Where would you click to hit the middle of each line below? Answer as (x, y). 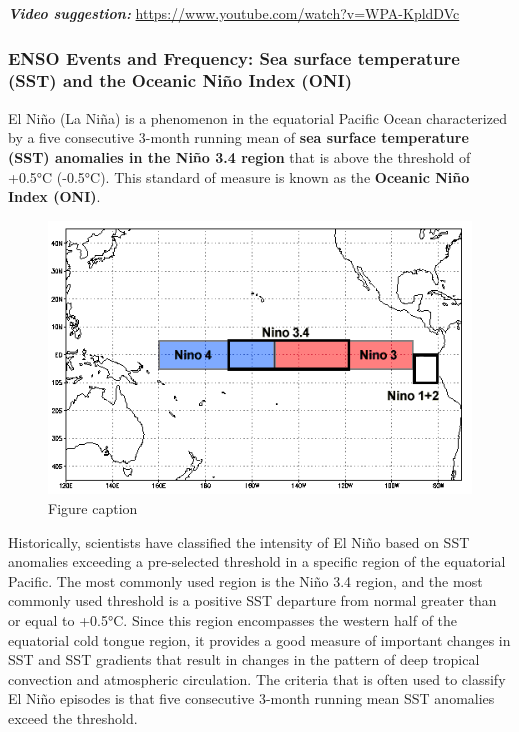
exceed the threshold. (73, 717)
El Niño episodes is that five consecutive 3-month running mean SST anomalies (251, 698)
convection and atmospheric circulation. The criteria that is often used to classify (257, 678)
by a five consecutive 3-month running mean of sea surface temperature (238, 137)
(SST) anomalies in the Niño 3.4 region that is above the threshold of (239, 156)
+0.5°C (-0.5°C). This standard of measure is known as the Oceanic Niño (239, 176)
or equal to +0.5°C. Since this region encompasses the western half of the (233, 620)
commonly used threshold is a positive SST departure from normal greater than (252, 600)
